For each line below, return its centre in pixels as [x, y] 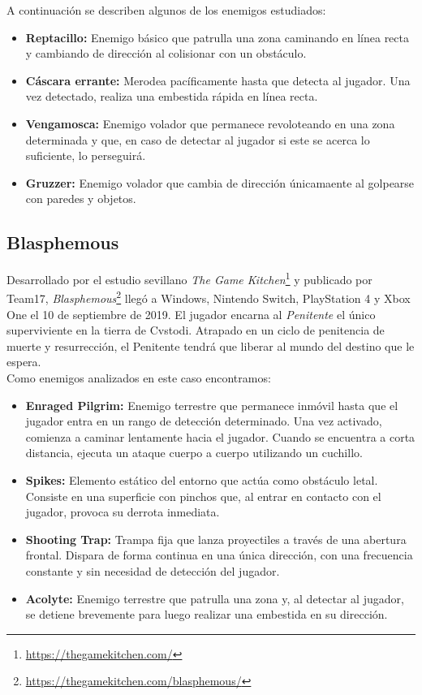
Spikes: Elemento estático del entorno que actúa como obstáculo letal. [202, 479]
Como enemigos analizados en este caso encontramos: [139, 378]
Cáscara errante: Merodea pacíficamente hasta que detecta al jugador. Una [218, 80]
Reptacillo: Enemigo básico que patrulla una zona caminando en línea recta [217, 37]
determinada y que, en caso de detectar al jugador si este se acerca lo [198, 139]
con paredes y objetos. [81, 199]
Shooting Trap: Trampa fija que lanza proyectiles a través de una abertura [216, 539]
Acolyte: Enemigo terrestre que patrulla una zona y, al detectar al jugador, [215, 598]
